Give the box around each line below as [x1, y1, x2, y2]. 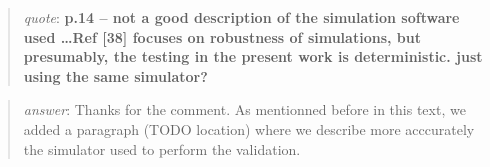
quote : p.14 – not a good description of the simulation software [23, 7, 460, 27]
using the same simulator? [23, 65, 208, 86]
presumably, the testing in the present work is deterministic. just [23, 46, 483, 67]
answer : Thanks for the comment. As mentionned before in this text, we [23, 99, 466, 120]
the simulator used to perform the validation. [23, 138, 301, 159]
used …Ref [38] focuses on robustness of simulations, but [23, 26, 421, 47]
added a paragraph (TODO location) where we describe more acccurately [23, 118, 475, 139]
